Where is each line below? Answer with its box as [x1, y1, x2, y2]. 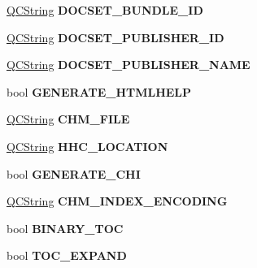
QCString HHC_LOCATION [7, 137, 168, 154]
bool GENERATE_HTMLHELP [7, 83, 192, 100]
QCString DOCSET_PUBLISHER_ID [7, 28, 224, 45]
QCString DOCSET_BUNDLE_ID [7, 2, 203, 18]
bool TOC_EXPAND [7, 247, 127, 264]
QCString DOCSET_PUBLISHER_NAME [7, 56, 250, 73]
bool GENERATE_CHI [7, 165, 141, 182]
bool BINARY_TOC [7, 219, 124, 236]
